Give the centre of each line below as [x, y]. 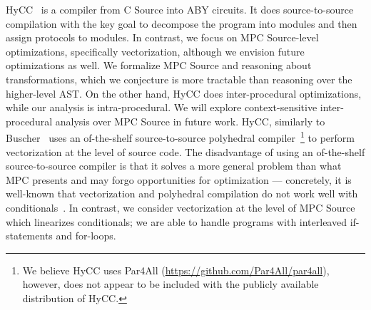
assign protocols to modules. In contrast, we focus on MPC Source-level [162, 37]
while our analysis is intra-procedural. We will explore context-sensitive [162, 107]
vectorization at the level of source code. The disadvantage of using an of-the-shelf [185, 151]
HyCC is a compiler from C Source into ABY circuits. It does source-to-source [180, 9]
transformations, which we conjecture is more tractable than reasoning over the [179, 79]
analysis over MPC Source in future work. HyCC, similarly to [190, 121]
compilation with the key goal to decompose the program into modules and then [182, 23]
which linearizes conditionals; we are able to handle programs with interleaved [176, 221]
